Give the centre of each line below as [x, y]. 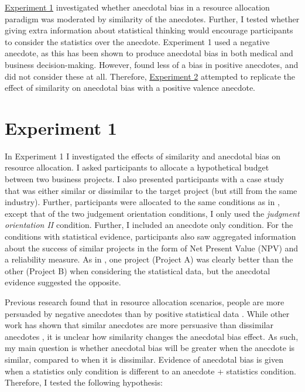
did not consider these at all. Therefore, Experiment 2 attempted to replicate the [150, 76]
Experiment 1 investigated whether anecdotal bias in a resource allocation [137, 7]
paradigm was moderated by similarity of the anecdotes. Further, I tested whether [152, 18]
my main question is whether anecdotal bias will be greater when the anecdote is [150, 348]
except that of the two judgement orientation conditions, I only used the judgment [152, 213]
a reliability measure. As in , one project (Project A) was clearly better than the [149, 259]
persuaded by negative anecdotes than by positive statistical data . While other [147, 313]
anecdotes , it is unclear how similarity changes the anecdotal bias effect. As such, [152, 336]
